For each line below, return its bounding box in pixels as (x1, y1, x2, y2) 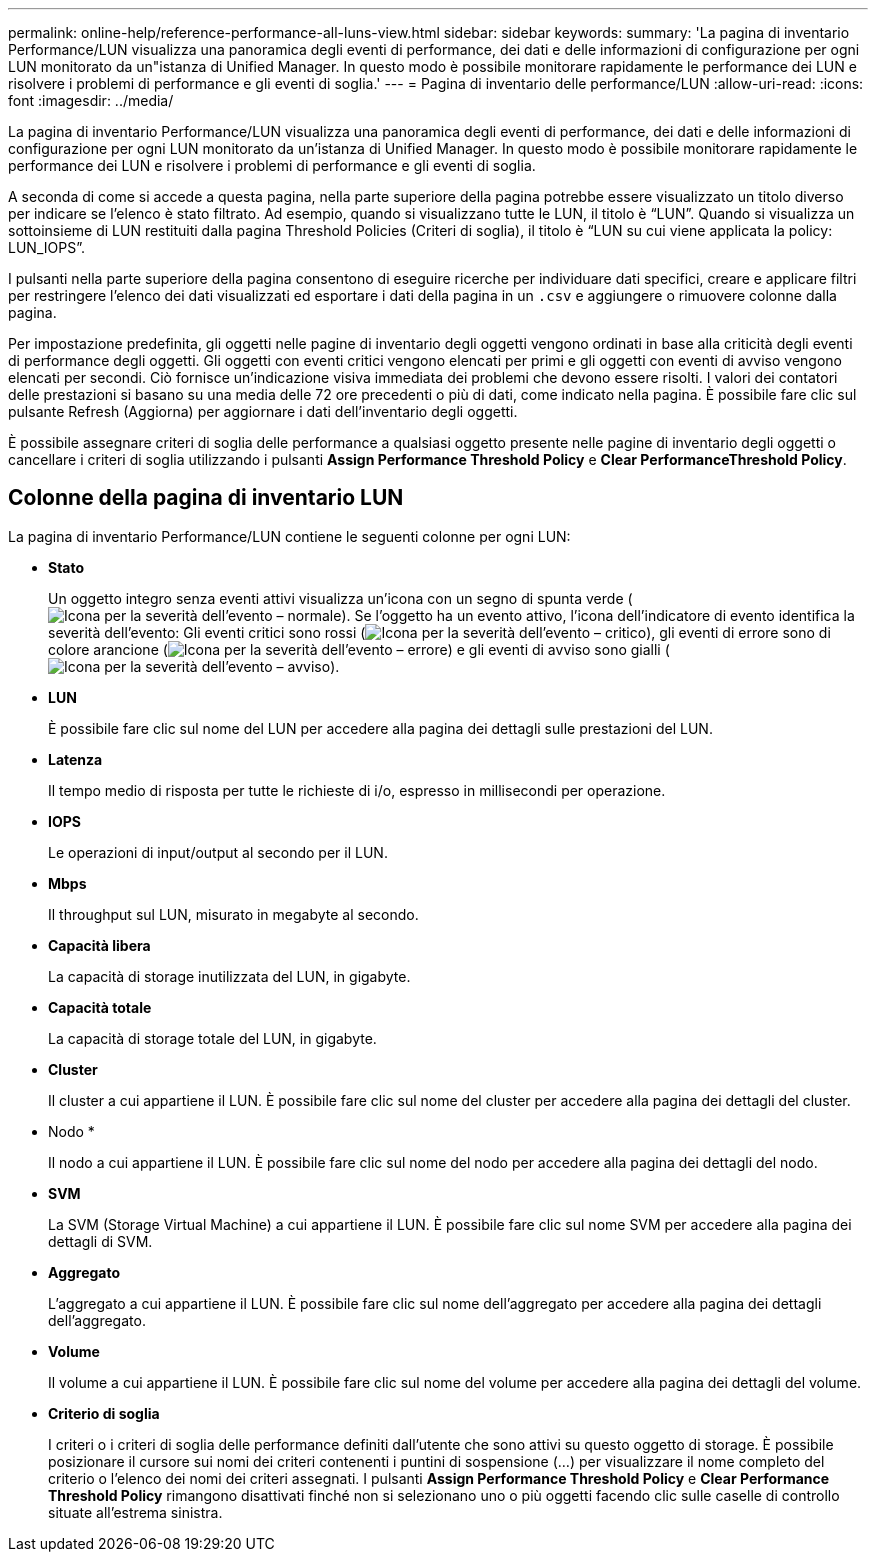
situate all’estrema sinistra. (48, 1503, 223, 1521)
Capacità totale (48, 998, 152, 1016)
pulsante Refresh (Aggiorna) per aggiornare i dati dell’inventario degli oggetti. (8, 403, 518, 420)
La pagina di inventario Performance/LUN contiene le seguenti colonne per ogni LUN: (8, 527, 571, 545)
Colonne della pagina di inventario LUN (8, 485, 404, 511)
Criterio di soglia (48, 1404, 160, 1422)
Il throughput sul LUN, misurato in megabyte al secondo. (48, 905, 419, 923)
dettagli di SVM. (48, 1232, 153, 1250)
